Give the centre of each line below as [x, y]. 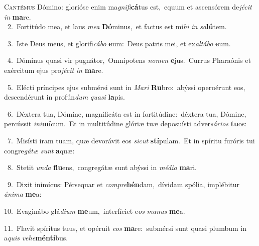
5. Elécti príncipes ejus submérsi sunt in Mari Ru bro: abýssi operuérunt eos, [126, 87]
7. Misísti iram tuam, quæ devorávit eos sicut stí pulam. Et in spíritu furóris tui [131, 140]
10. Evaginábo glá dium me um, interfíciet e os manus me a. [95, 211]
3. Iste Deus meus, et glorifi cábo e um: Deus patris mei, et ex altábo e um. [119, 43]
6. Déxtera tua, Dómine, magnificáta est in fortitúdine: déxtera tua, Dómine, [127, 113]
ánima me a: [23, 194]
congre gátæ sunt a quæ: [39, 150]
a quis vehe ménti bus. [36, 238]
